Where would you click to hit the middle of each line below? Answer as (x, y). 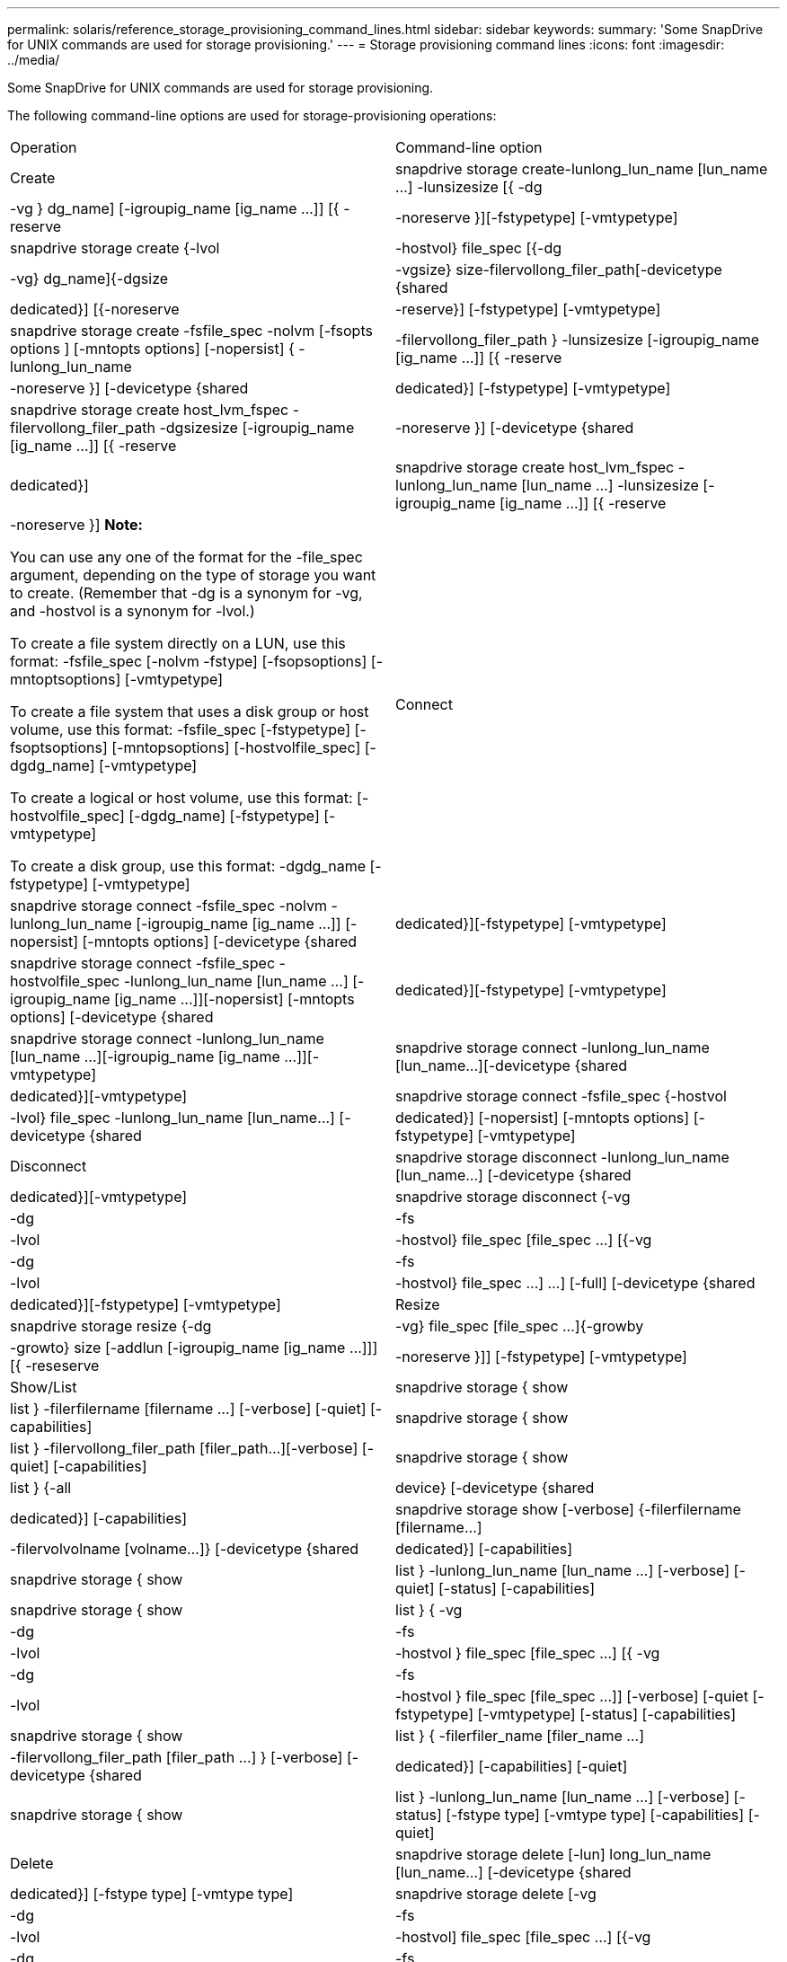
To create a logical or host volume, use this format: (181, 798)
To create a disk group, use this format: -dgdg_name (188, 866)
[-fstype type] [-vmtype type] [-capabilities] (595, 1815)
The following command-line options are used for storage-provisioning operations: (252, 115)
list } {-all (41, 1488)
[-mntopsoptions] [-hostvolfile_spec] (236, 747)
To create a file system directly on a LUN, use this (178, 643)
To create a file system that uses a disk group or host (190, 711)
